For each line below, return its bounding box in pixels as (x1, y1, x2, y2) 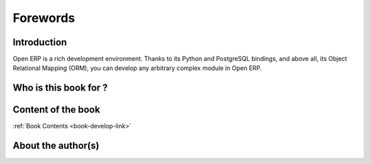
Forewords (12, 10, 76, 25)
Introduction (12, 36, 67, 48)
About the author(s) (12, 140, 100, 152)
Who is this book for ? (12, 82, 108, 94)
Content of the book (12, 104, 100, 116)
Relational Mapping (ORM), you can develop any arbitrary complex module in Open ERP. (12, 64, 262, 72)
